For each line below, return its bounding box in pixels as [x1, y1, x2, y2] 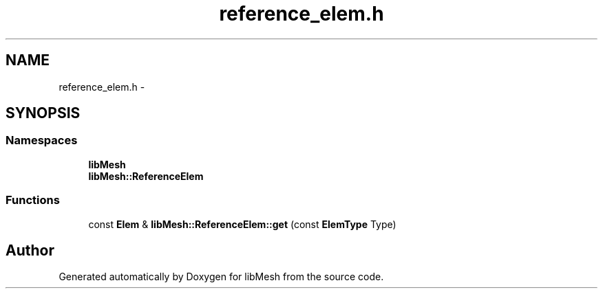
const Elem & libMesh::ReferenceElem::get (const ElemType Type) [88, 218, 396, 230]
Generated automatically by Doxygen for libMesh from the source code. [59, 271, 384, 283]
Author [6, 241, 54, 259]
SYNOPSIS [6, 104, 81, 122]
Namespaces [6, 133, 78, 148]
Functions [6, 193, 60, 207]
